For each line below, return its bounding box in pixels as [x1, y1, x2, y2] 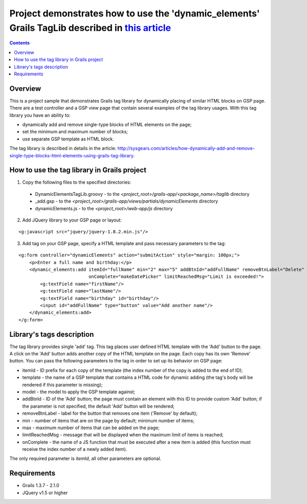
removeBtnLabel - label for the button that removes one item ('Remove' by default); [22, 410, 198, 416]
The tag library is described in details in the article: [9, 145, 117, 151]
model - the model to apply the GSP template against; [22, 389, 136, 395]
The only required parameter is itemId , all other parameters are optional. [9, 455, 162, 461]
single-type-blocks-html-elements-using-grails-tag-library [9, 152, 134, 158]
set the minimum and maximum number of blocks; [22, 129, 128, 135]
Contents [9, 40, 30, 46]
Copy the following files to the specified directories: [22, 179, 131, 186]
